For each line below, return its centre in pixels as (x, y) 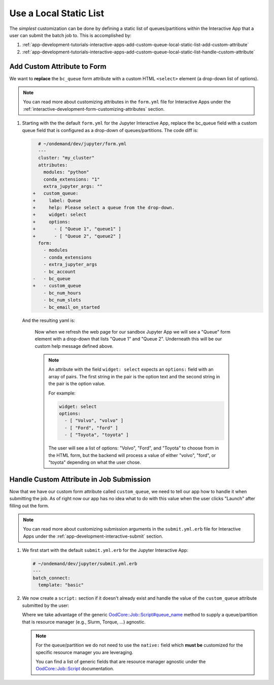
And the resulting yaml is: (49, 320)
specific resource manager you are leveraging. (84, 652)
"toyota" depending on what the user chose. (95, 462)
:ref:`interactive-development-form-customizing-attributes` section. (94, 109)
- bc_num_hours (62, 293)
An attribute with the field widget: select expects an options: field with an (131, 369)
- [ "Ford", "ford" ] (91, 428)
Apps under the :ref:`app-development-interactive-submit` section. (93, 536)
